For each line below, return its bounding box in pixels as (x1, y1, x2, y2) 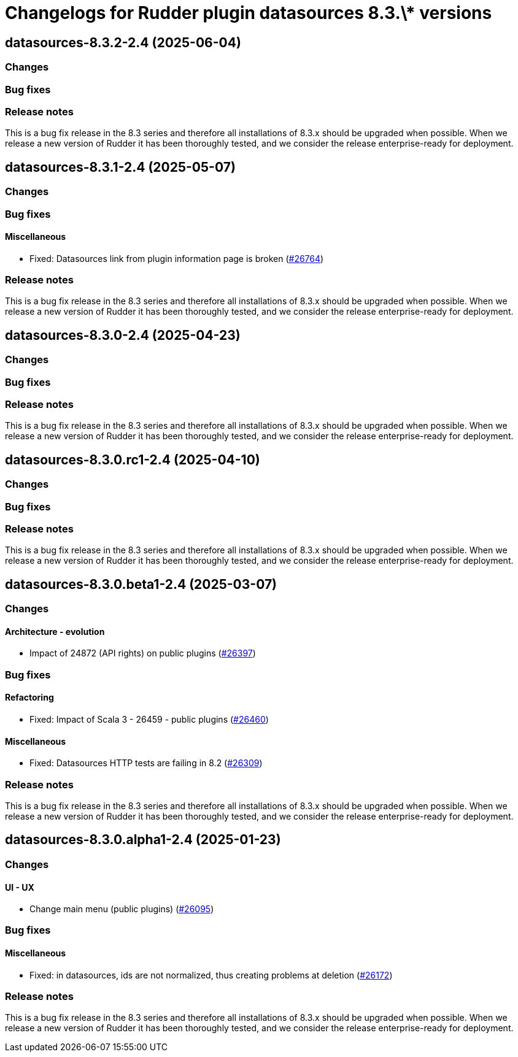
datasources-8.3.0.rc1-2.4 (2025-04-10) (5, 452, 260, 467)
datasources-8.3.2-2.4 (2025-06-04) (5, 34, 241, 50)
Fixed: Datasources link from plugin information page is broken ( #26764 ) (29, 253, 324, 264)
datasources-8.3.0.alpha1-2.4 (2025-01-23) (5, 832, 281, 848)
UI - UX (5, 882, 34, 893)
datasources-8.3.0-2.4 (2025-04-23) (5, 327, 241, 343)
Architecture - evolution (5, 626, 105, 637)
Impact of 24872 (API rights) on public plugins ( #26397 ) (29, 648, 256, 659)
